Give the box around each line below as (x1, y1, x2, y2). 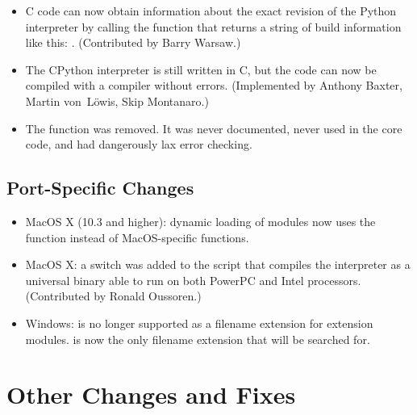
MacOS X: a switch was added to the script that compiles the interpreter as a (25, 256, 411, 273)
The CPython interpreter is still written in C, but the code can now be (25, 61, 377, 78)
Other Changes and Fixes (6, 378, 296, 411)
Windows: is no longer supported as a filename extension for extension (25, 314, 373, 331)
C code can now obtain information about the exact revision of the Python (25, 2, 397, 19)
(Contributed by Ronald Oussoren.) (25, 287, 202, 304)
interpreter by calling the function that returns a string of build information (25, 18, 402, 35)
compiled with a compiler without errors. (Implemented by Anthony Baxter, (25, 77, 402, 94)
